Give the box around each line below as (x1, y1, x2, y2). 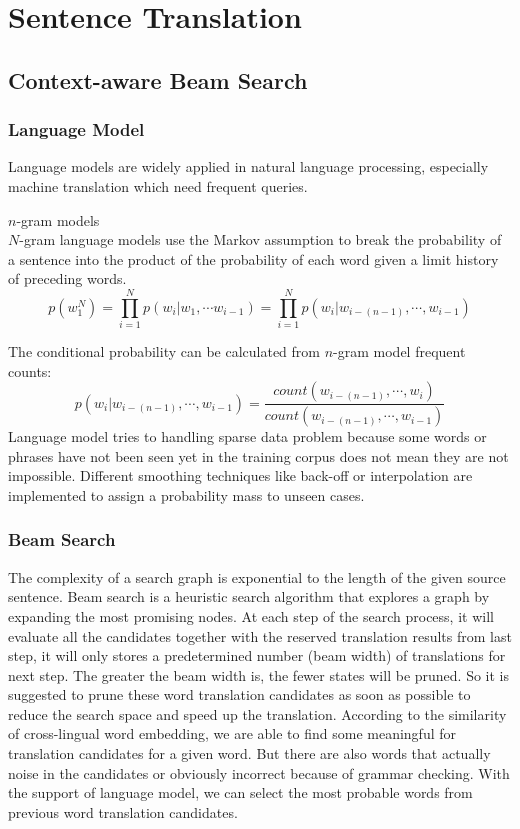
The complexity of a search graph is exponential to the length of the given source (8, 566, 506, 587)
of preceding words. (8, 268, 127, 289)
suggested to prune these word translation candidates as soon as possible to (8, 684, 471, 705)
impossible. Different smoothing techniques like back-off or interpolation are (8, 465, 473, 486)
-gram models (16, 209, 100, 230)
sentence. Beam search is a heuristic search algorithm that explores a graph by (8, 586, 490, 607)
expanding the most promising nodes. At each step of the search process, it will (8, 605, 494, 626)
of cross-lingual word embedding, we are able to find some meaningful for (8, 723, 456, 744)
